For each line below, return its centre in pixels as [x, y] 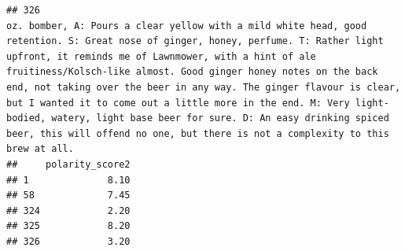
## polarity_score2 [68, 164]
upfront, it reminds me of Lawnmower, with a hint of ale [161, 56]
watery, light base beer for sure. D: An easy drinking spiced [220, 118]
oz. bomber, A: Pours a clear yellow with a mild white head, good [187, 26]
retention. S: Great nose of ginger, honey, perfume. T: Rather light [195, 41]
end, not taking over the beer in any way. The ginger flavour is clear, [204, 87]
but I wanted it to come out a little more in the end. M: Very [178, 103]
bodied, [26, 118]
